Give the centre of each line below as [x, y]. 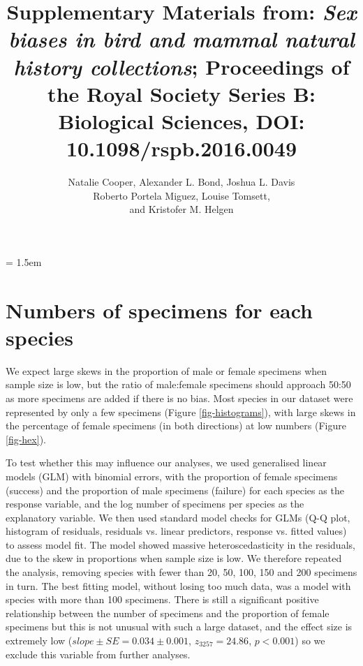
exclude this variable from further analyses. [98, 654]
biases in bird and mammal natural [181, 39]
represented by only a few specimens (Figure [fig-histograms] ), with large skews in [181, 412]
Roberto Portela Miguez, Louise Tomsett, [181, 195]
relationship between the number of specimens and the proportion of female [168, 613]
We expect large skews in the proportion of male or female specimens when [166, 370]
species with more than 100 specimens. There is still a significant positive [162, 599]
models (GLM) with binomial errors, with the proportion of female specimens [172, 476]
